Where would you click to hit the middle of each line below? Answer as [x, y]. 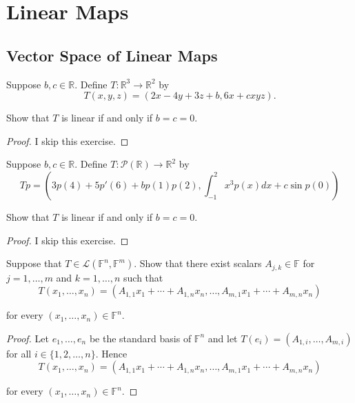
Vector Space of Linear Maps [112, 55]
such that [143, 277]
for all [19, 353]
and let [223, 338]
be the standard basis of [140, 338]
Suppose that [34, 263]
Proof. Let [28, 338]
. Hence [111, 353]
